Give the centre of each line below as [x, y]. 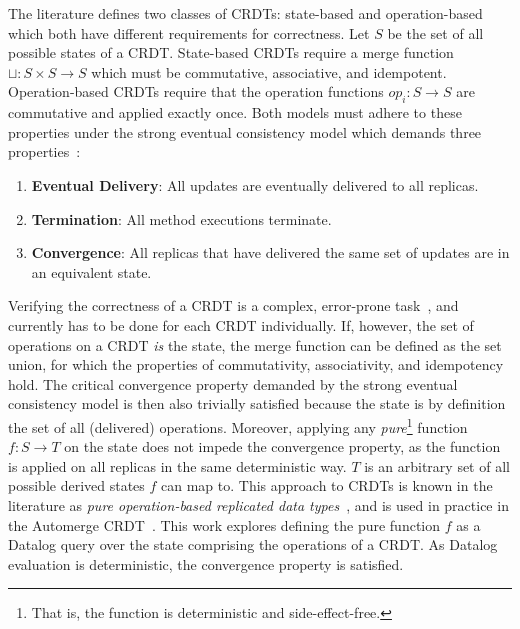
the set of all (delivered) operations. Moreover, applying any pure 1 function [238, 425]
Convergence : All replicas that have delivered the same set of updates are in [270, 252]
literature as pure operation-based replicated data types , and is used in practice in [258, 504]
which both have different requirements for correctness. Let [189, 32]
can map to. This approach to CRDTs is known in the [327, 485]
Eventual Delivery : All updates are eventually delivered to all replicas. [255, 184]
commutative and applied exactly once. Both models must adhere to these [235, 112]
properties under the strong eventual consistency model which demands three [245, 131]
